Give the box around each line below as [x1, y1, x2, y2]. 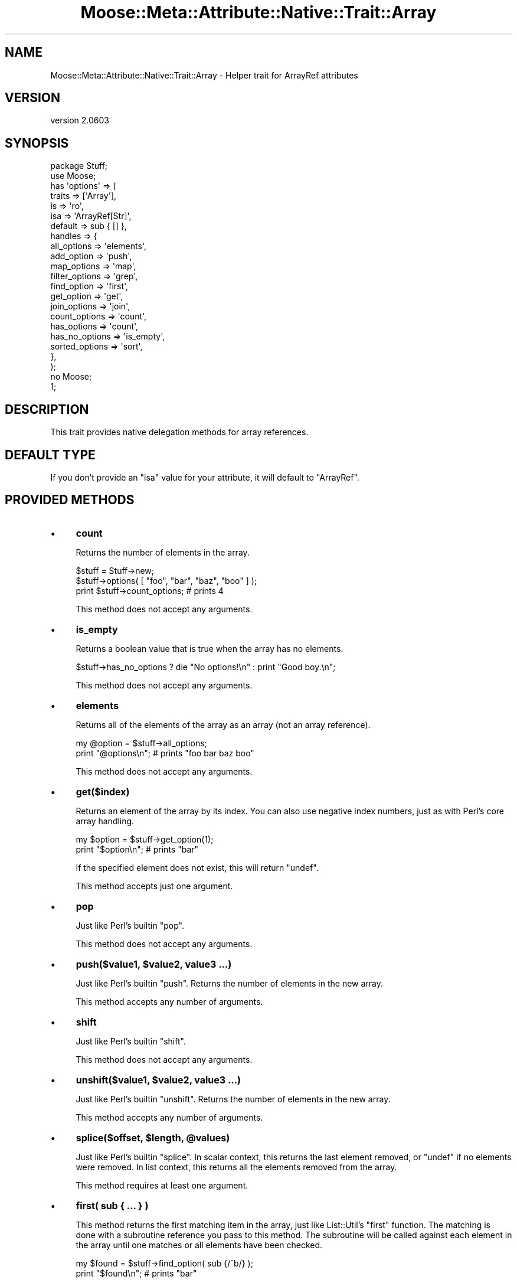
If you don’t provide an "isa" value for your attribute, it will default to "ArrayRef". [50, 472, 359, 482]
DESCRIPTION [5, 401, 89, 417]
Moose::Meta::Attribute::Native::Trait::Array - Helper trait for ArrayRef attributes [50, 70, 358, 80]
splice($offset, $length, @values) [76, 1131, 230, 1144]
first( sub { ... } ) [76, 1199, 149, 1212]
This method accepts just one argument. [76, 880, 233, 891]
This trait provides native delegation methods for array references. [50, 427, 309, 438]
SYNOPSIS [5, 135, 69, 151]
